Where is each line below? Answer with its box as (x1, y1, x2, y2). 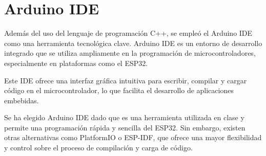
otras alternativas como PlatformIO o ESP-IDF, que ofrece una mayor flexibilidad (4, 132, 262, 143)
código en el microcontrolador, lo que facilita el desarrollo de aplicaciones (4, 85, 234, 96)
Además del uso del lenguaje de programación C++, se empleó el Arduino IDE (4, 28, 253, 38)
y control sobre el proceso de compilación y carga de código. (4, 142, 193, 153)
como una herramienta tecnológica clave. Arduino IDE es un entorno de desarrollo (4, 37, 262, 48)
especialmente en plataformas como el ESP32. (4, 57, 148, 68)
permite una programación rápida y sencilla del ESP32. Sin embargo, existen (4, 122, 245, 132)
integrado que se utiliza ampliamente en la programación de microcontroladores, (4, 48, 256, 58)
